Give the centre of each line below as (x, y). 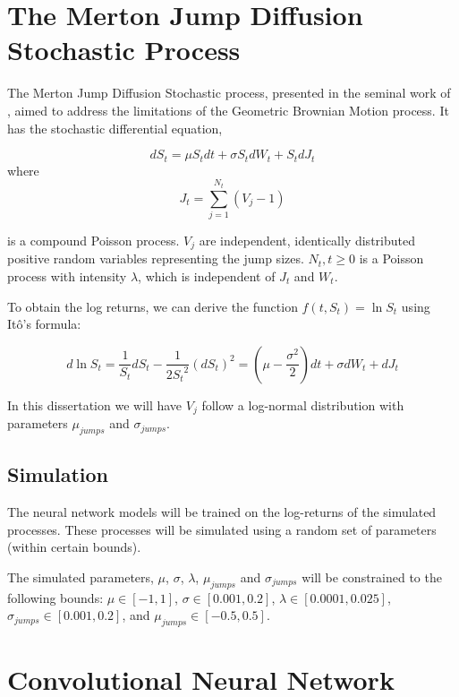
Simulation (58, 474)
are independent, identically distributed (307, 240)
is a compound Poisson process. (93, 240)
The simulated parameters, (81, 577)
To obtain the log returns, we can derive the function (153, 306)
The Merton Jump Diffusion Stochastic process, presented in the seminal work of (229, 93)
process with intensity (67, 275)
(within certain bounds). (74, 547)
